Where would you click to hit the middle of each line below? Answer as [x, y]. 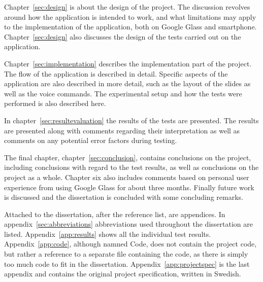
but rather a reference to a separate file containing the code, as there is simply [126, 254]
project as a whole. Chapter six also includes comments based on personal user [127, 177]
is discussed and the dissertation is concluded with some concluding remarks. [124, 197]
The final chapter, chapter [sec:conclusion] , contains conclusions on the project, [128, 157]
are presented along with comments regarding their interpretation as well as [122, 130]
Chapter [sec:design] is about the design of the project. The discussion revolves [127, 7]
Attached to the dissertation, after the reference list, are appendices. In [115, 214]
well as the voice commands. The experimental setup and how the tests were [123, 93]
